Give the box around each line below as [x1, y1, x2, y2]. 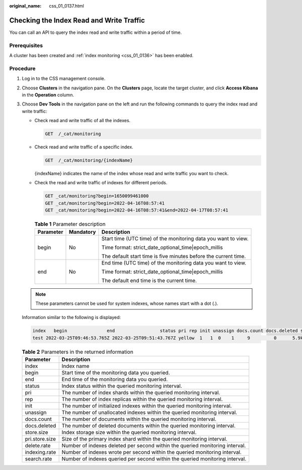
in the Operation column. [22, 91, 74, 98]
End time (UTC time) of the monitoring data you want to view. [101, 259, 247, 266]
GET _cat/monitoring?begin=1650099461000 [45, 193, 149, 199]
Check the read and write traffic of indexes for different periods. [34, 180, 168, 186]
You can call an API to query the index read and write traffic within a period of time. [9, 29, 182, 35]
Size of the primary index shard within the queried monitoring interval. [61, 436, 228, 443]
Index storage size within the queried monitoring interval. [61, 429, 197, 436]
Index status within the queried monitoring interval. [61, 383, 182, 390]
